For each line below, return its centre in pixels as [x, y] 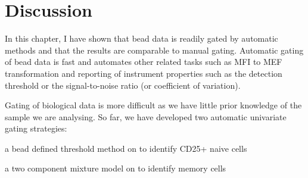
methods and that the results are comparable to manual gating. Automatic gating [154, 50]
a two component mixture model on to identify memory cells [116, 168]
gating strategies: [36, 128]
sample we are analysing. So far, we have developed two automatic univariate [146, 116]
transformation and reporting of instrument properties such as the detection [144, 73]
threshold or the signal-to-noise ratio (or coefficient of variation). [123, 85]
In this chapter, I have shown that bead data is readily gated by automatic [141, 38]
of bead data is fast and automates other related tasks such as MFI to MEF [144, 62]
